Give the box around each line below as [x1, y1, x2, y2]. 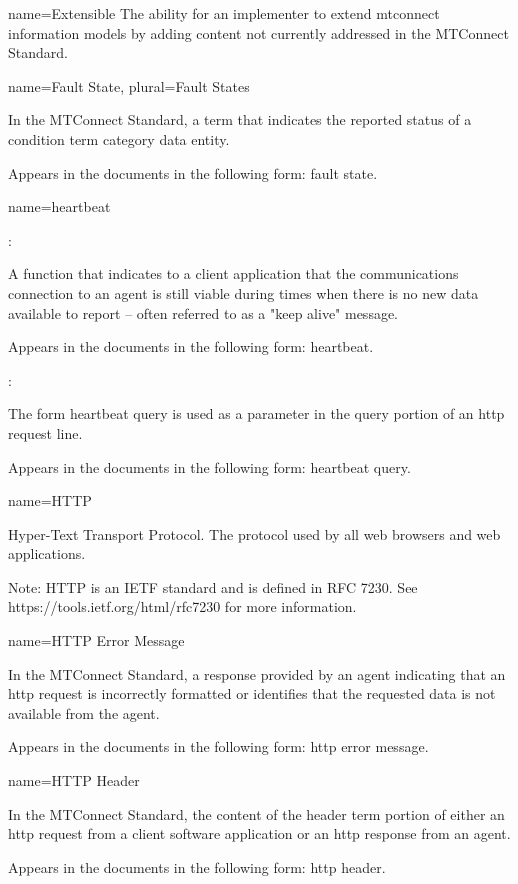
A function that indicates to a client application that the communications [8, 263, 459, 284]
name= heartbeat [8, 196, 111, 217]
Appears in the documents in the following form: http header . [8, 856, 386, 877]
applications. [8, 543, 86, 564]
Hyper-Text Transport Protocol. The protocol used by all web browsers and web [8, 523, 501, 544]
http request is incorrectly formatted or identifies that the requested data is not [8, 683, 496, 704]
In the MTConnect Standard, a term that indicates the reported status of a [8, 109, 472, 130]
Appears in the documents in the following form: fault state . [8, 162, 378, 183]
